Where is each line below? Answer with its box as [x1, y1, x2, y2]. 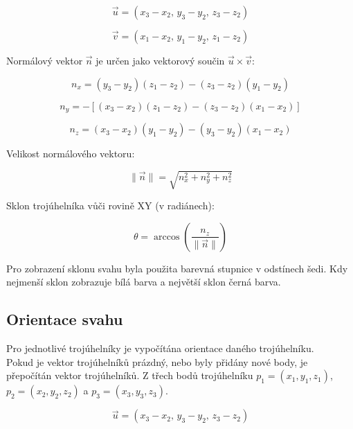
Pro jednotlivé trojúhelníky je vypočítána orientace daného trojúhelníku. [6, 341, 314, 356]
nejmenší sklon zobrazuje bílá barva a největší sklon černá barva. [6, 274, 281, 289]
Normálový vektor [6, 53, 83, 67]
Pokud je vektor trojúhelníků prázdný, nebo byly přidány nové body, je [6, 354, 308, 369]
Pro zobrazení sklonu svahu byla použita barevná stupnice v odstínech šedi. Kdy [6, 261, 348, 275]
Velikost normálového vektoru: [6, 146, 135, 161]
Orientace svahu [6, 308, 123, 330]
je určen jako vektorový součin [96, 53, 225, 67]
